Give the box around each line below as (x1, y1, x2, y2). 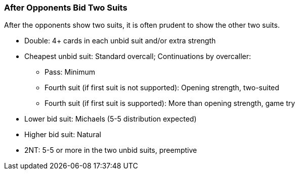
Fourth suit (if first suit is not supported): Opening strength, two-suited (45, 83, 279, 92)
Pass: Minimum (45, 68, 96, 77)
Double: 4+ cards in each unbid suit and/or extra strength (24, 36, 216, 45)
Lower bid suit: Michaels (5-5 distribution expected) (24, 114, 197, 124)
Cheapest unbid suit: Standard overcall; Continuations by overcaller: (24, 52, 251, 61)
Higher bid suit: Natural (24, 130, 101, 139)
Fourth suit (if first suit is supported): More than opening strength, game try (45, 99, 295, 108)
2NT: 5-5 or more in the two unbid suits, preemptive (24, 146, 197, 155)
